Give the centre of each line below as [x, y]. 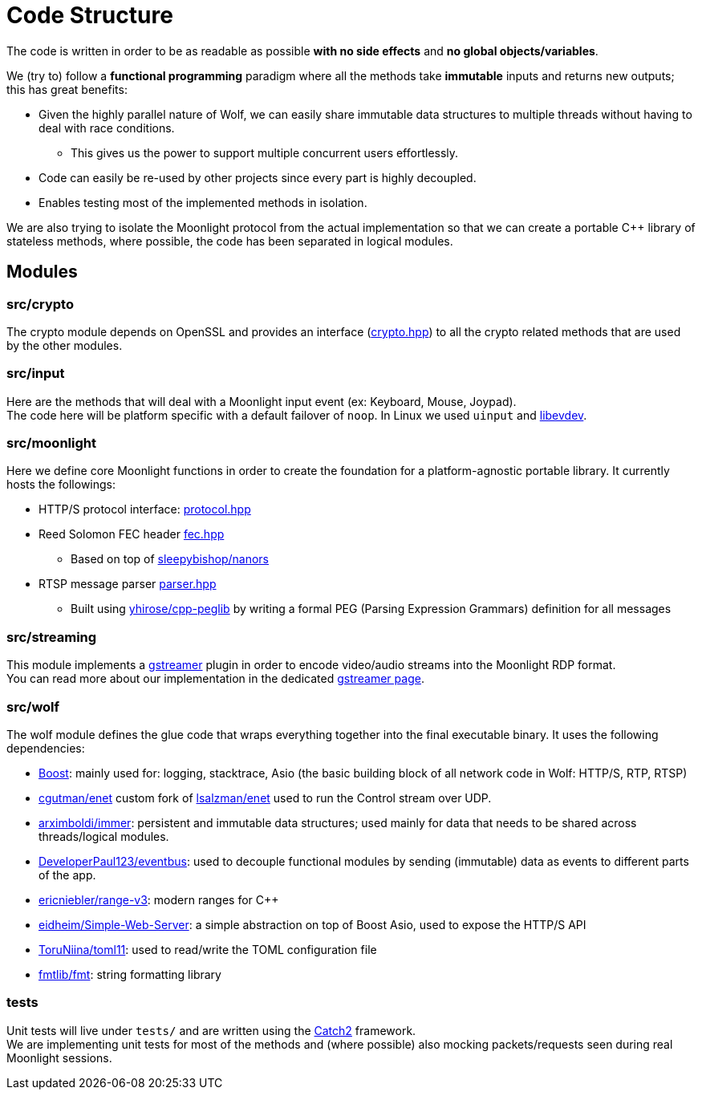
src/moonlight [51, 443]
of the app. [67, 875]
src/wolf [33, 706]
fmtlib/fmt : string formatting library [130, 974]
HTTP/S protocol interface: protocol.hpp [145, 509]
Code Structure [90, 15]
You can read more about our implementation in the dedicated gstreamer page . [215, 679]
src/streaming [52, 637]
